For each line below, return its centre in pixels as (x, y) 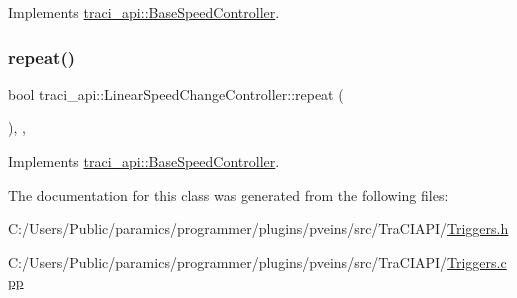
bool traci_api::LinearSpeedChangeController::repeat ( (176, 93)
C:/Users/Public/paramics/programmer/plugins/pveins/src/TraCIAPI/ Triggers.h (258, 228)
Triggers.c (477, 261)
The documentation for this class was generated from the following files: (228, 194)
